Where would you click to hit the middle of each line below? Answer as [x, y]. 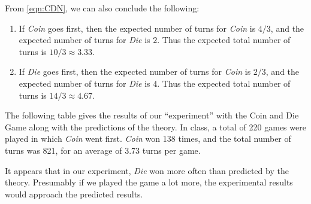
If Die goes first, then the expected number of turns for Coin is [135, 71]
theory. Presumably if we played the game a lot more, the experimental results [149, 182]
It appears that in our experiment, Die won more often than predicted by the [147, 170]
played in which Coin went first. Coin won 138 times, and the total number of [148, 138]
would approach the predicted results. [74, 194]
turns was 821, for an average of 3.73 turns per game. [103, 150]
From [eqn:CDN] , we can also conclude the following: [102, 8]
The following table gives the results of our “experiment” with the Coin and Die [152, 115]
